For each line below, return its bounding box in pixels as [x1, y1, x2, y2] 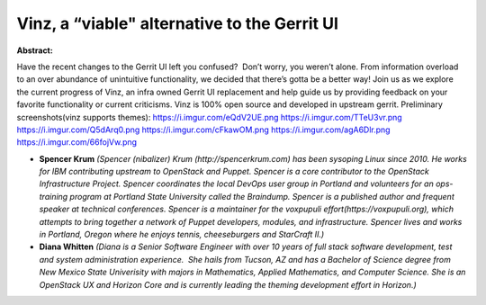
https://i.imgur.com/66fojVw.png [16, 137, 138, 148]
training [39, 191, 68, 202]
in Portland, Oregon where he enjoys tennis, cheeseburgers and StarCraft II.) [39, 229, 325, 240]
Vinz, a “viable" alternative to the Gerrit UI [16, 13, 339, 33]
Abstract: [16, 45, 53, 56]
